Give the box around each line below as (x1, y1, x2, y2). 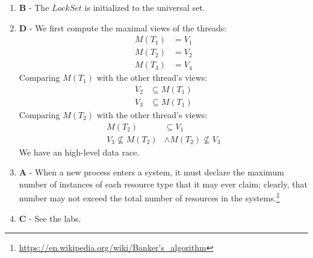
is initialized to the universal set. (84, 1, 205, 13)
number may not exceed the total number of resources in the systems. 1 (19, 190, 280, 204)
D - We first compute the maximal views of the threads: (19, 21, 227, 34)
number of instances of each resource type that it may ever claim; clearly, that (19, 177, 308, 190)
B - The (19, 1, 49, 13)
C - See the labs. (19, 212, 81, 224)
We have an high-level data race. (19, 145, 140, 158)
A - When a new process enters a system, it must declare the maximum (19, 166, 284, 178)
